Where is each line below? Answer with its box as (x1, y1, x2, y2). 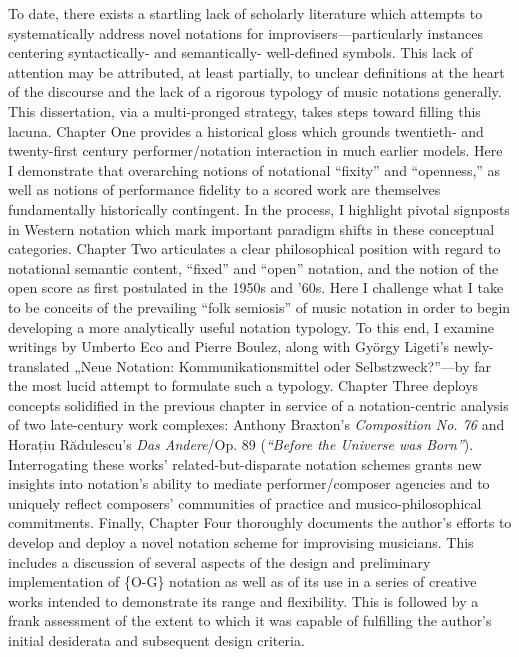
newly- (453, 336, 494, 357)
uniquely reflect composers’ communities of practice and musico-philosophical (8, 492, 482, 513)
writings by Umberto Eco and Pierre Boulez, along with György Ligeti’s (8, 336, 450, 357)
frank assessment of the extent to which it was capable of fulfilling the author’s (8, 610, 492, 631)
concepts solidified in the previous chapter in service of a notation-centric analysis (8, 394, 509, 415)
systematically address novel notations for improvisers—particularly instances (8, 22, 483, 43)
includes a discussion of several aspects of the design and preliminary (8, 551, 431, 572)
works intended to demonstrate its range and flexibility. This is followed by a (8, 590, 479, 611)
